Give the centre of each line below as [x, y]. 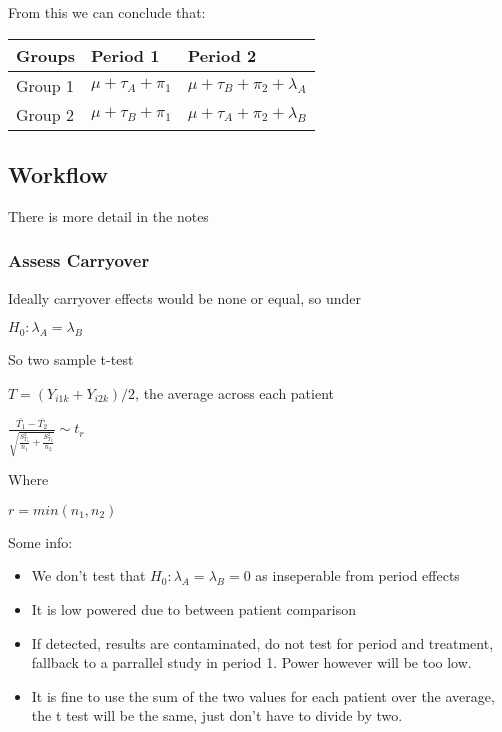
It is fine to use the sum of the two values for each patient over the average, [263, 695]
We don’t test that [88, 575]
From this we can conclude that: [107, 12]
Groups [45, 55]
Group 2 [45, 114]
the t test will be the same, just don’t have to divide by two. [217, 715]
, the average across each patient [235, 392]
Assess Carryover [79, 260]
